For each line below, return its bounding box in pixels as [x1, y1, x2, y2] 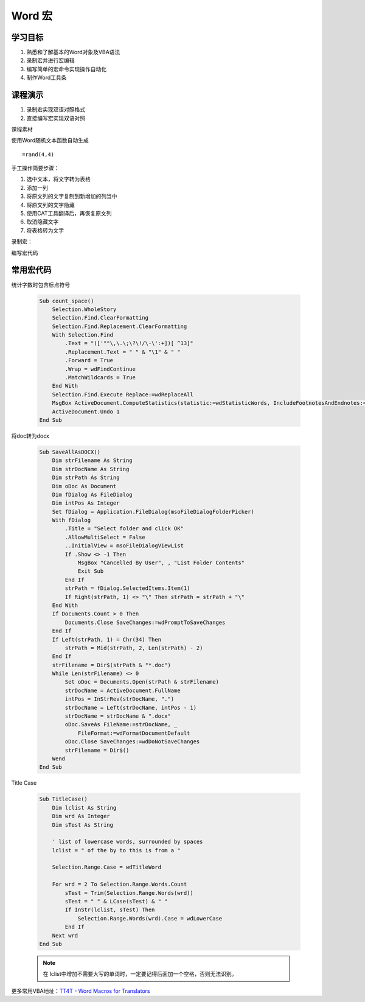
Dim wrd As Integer [52, 813, 111, 820]
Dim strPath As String [52, 474, 120, 481]
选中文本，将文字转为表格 [26, 175, 91, 183]
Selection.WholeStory [52, 306, 117, 313]
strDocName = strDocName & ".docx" [64, 713, 172, 720]
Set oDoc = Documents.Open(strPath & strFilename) [64, 679, 219, 685]
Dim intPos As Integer [52, 500, 120, 506]
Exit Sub [77, 568, 104, 575]
